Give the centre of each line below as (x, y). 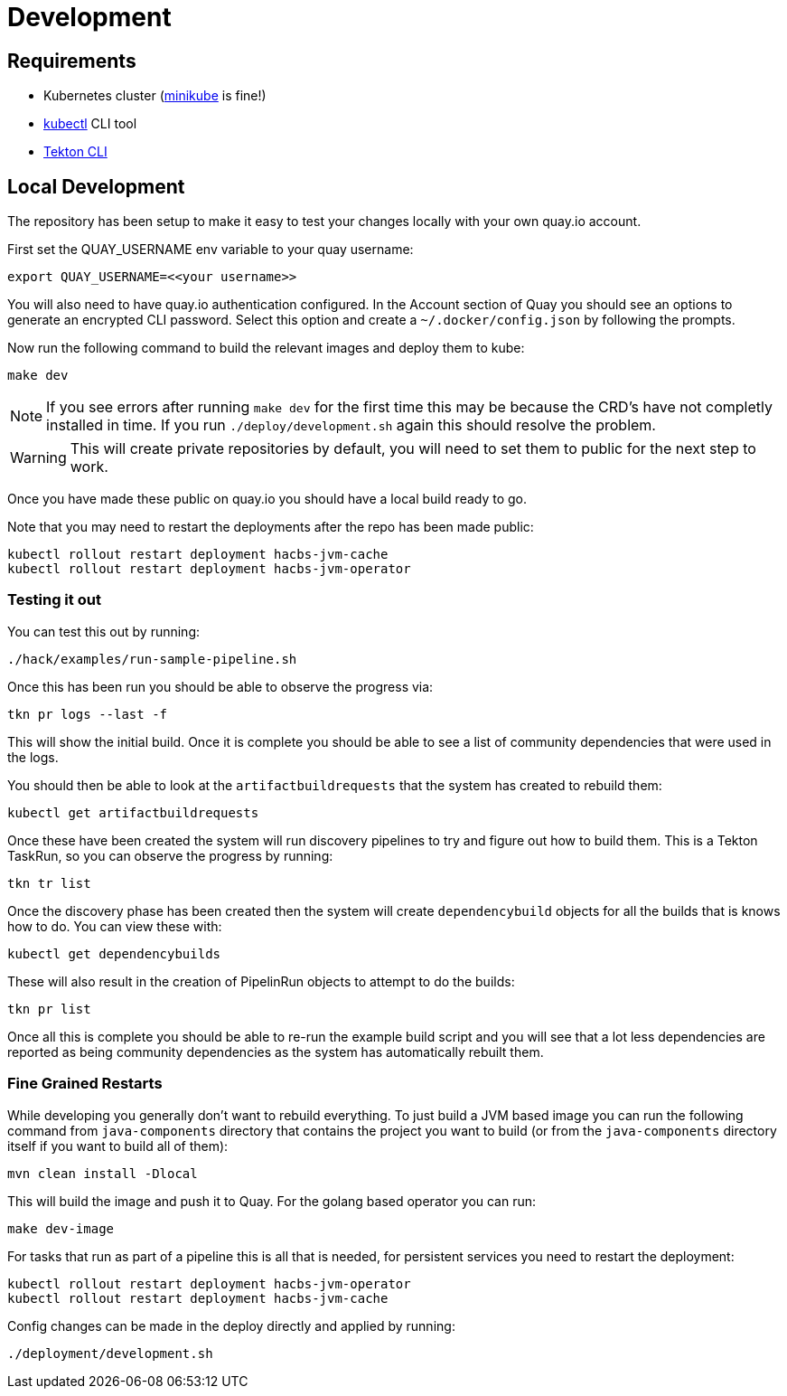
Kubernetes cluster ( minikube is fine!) (155, 96)
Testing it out (54, 600)
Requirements (72, 61)
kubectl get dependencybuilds (114, 953)
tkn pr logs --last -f (88, 714)
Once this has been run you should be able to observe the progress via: (220, 686)
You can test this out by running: (104, 631)
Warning (38, 458)
